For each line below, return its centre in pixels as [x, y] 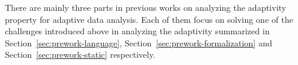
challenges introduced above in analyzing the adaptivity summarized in [137, 31]
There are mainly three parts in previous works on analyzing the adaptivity [146, 7]
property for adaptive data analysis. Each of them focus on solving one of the [149, 19]
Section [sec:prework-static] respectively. [80, 54]
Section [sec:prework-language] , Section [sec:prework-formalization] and [139, 42]
